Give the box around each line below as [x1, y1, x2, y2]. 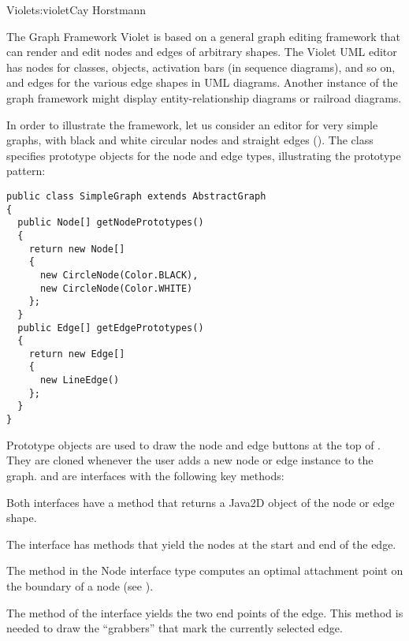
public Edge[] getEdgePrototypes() [17, 322, 204, 334]
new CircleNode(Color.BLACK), [39, 269, 199, 281]
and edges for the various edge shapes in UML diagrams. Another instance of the [6, 74, 398, 91]
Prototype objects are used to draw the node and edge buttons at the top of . [6, 436, 381, 453]
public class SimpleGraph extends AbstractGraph [6, 190, 266, 202]
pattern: [6, 162, 46, 179]
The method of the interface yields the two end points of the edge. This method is [6, 604, 403, 621]
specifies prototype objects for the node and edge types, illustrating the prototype [6, 147, 401, 163]
